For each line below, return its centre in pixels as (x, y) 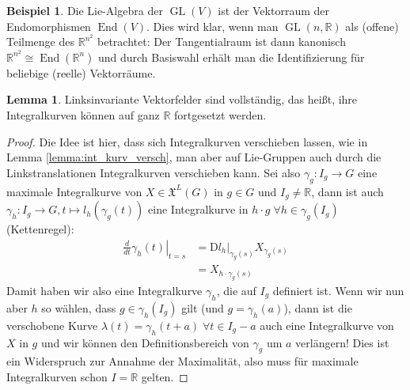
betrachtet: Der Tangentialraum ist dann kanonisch (222, 42)
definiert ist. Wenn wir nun (338, 290)
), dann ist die (318, 307)
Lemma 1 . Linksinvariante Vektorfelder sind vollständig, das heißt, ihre (182, 99)
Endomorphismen (49, 26)
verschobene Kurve (52, 325)
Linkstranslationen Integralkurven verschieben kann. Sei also (154, 172)
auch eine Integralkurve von (327, 325)
